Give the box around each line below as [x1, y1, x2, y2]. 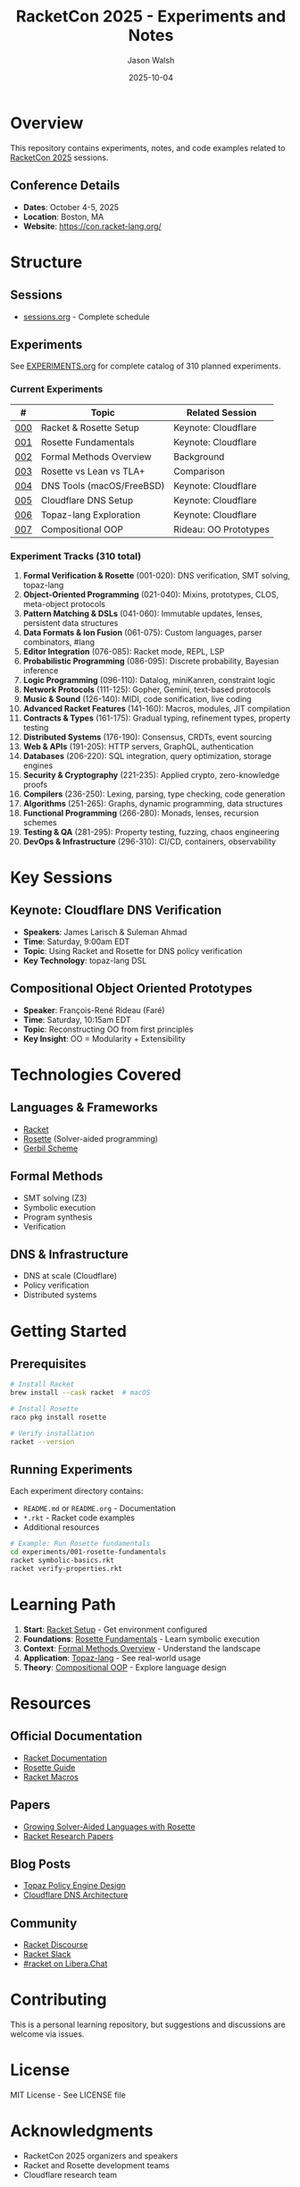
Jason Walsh [127, 55, 175, 65]
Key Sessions [10, 867, 112, 888]
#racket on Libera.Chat [22, 1958, 108, 1969]
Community [10, 1915, 78, 1930]
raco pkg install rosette [10, 1413, 106, 1422]
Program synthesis [22, 1212, 93, 1222]
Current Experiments [10, 383, 104, 395]
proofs [22, 779, 48, 790]
